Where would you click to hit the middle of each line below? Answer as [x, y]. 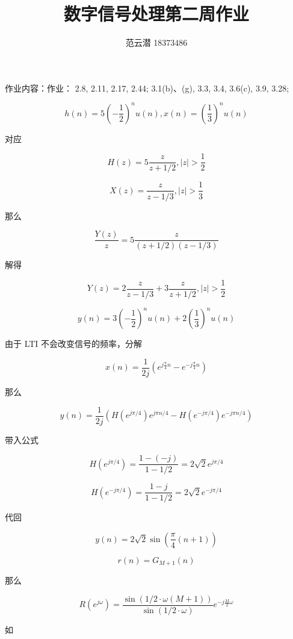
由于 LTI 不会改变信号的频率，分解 [74, 344]
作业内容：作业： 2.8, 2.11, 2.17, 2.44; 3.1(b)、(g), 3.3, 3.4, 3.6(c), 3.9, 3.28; [147, 88]
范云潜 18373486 [156, 42]
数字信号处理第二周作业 [156, 14]
